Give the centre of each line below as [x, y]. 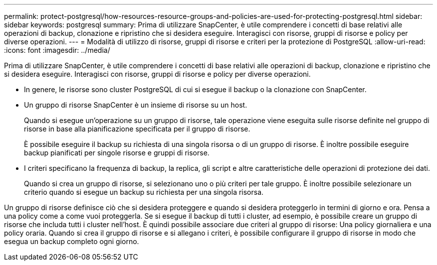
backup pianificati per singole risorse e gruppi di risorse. [117, 153]
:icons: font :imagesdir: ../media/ [57, 50]
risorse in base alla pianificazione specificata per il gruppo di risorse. [137, 129]
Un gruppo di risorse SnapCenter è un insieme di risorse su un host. [136, 105]
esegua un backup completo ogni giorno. [72, 241]
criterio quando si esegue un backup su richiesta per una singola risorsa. [144, 192]
